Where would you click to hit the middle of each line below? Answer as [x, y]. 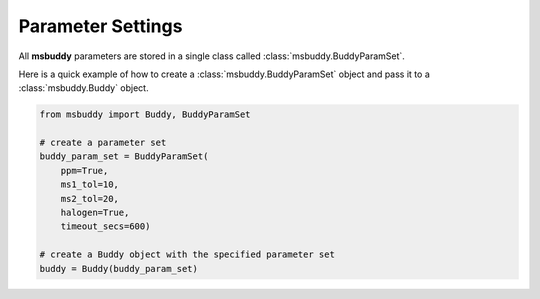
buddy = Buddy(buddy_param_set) [119, 268]
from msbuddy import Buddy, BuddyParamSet [145, 114]
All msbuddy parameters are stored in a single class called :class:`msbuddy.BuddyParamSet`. [211, 56]
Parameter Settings [100, 26]
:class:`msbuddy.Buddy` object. [83, 88]
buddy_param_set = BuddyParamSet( [124, 156]
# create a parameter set [103, 143]
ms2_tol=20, [90, 198]
